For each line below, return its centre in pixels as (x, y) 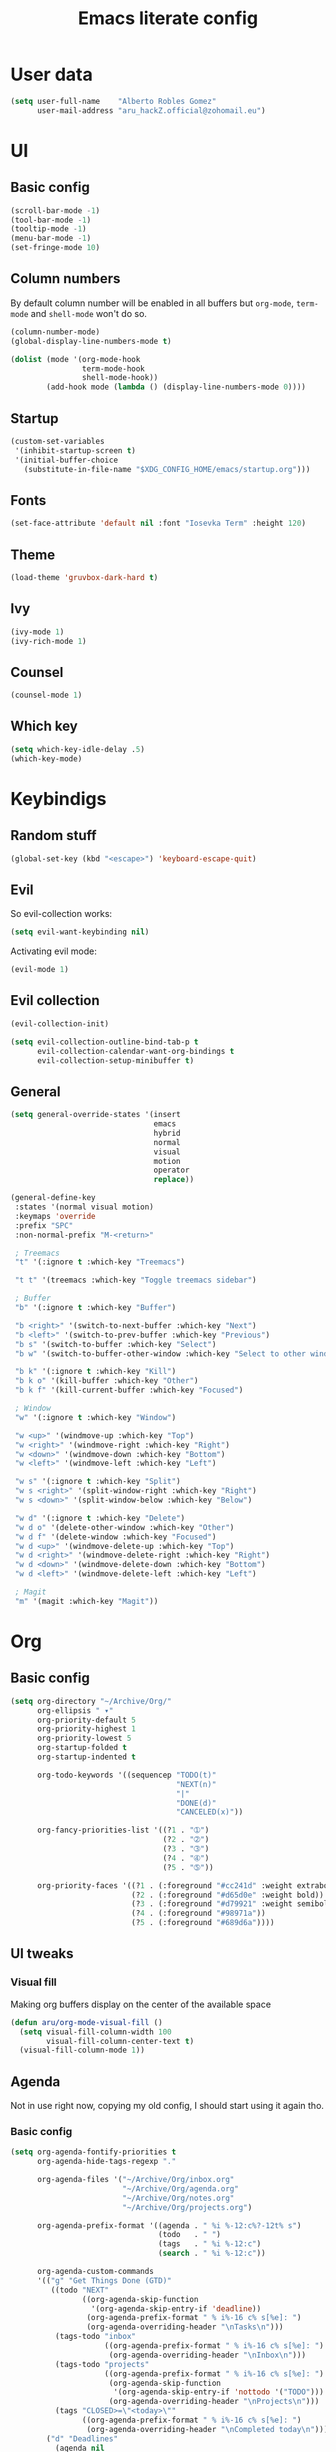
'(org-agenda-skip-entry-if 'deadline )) (176, 2308)
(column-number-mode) (55, 332)
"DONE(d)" (196, 1803)
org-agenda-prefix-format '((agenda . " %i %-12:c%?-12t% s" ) (169, 2225)
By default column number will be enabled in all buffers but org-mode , (152, 303)
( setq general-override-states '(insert (96, 1115)
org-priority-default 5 (86, 1720)
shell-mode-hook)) (120, 378)
